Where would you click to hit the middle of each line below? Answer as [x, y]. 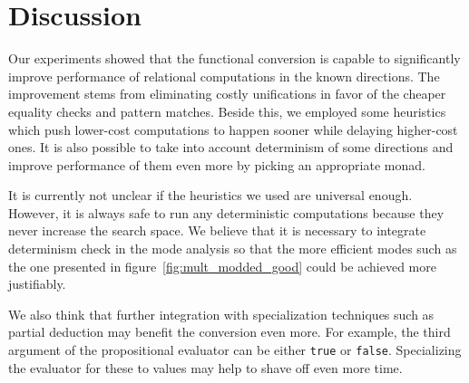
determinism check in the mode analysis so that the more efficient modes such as [233, 249]
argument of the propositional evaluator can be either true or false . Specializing [235, 350]
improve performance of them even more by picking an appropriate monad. [217, 164]
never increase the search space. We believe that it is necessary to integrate [217, 230]
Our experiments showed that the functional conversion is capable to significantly [234, 58]
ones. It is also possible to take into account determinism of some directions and [231, 147]
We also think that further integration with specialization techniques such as [221, 314]
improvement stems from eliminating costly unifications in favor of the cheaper [227, 94]
